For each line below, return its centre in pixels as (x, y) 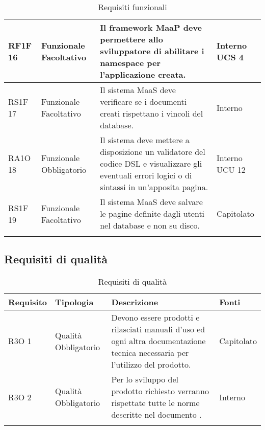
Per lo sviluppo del (145, 379)
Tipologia (74, 302)
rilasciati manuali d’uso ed (158, 329)
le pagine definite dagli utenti (152, 213)
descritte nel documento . (156, 415)
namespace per (130, 63)
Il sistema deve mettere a (145, 140)
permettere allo (131, 39)
